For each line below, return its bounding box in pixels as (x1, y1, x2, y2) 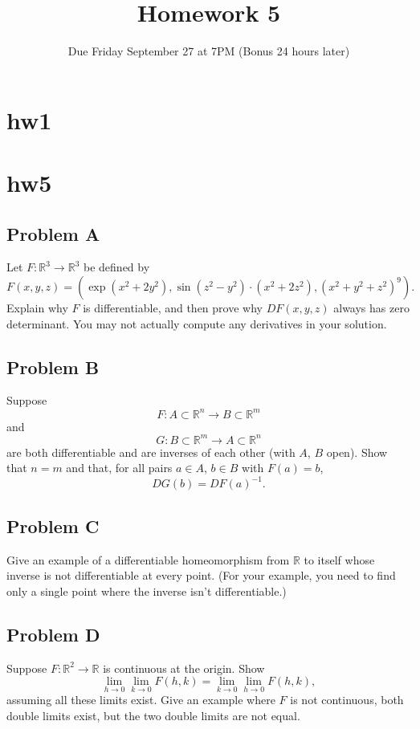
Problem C (6, 513, 100, 538)
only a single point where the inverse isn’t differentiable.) (6, 582, 287, 599)
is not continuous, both (290, 691, 404, 708)
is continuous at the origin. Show (103, 659, 265, 676)
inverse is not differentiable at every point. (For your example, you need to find (6, 567, 396, 584)
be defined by (84, 259, 150, 275)
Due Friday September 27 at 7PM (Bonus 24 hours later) (67, 43, 350, 59)
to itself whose (304, 551, 375, 568)
